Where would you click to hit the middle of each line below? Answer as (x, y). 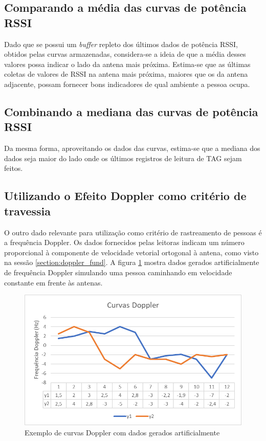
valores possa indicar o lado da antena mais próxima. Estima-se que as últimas (127, 64)
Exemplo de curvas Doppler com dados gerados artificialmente (122, 432)
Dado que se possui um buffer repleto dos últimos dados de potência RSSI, (121, 44)
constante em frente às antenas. (53, 282)
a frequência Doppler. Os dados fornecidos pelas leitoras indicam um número (124, 242)
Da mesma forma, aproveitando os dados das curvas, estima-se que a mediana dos (132, 148)
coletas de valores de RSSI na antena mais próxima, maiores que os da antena (126, 74)
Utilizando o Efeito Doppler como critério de (125, 196)
